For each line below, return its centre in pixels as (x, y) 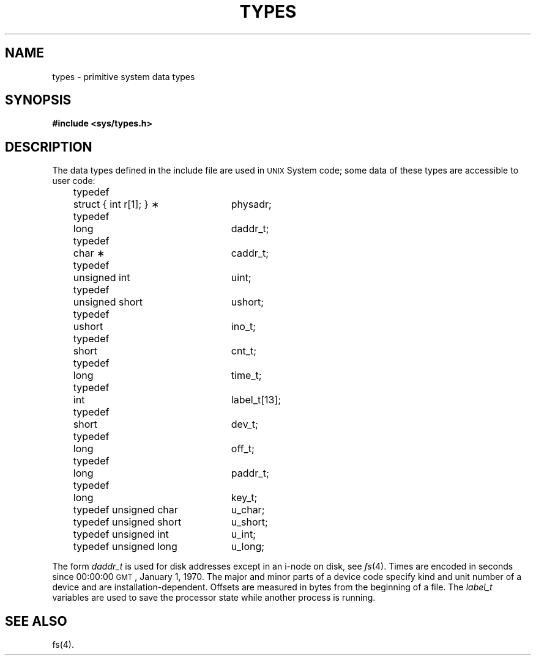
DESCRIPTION (49, 147)
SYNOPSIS (38, 100)
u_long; (248, 547)
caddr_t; (250, 253)
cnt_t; (244, 351)
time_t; (246, 376)
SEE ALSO (36, 621)
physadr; (251, 204)
